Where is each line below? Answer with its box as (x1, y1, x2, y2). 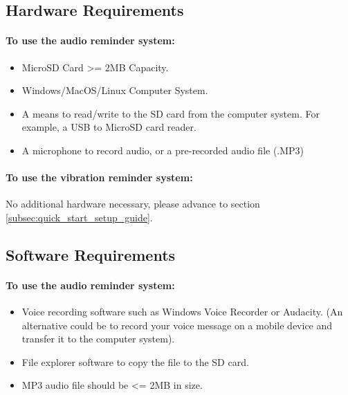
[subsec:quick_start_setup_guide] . (6, 210, 153, 224)
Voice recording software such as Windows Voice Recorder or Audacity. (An (21, 304, 343, 319)
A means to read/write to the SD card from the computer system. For (21, 106, 320, 120)
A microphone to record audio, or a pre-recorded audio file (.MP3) (21, 143, 304, 157)
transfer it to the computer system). (21, 331, 175, 346)
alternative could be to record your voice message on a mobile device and (21, 318, 333, 332)
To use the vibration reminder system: (6, 170, 193, 185)
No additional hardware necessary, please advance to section (6, 196, 260, 211)
